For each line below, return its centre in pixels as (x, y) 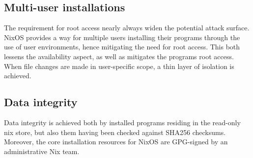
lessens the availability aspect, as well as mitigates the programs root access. (119, 56)
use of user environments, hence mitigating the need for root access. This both (122, 47)
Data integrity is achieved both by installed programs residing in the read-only (122, 122)
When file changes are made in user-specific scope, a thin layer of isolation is (119, 66)
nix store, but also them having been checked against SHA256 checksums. (115, 132)
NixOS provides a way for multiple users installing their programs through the (122, 37)
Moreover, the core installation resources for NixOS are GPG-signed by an (116, 142)
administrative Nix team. (42, 151)
